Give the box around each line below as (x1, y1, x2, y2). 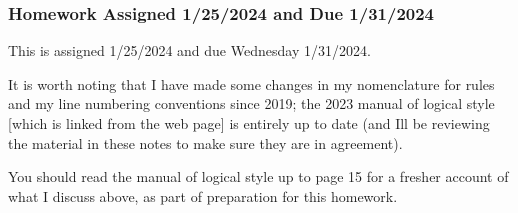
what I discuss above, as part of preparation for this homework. (8, 185, 398, 206)
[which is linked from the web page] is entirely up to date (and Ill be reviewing (8, 113, 490, 133)
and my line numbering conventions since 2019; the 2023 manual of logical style (8, 93, 495, 114)
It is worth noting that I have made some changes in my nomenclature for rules (8, 73, 495, 94)
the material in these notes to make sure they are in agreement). (8, 132, 403, 153)
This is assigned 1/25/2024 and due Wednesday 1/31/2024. (8, 40, 371, 61)
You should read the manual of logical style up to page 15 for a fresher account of (8, 166, 509, 187)
